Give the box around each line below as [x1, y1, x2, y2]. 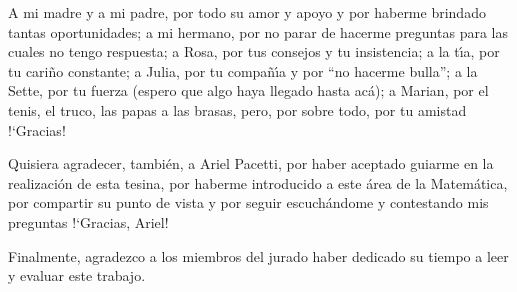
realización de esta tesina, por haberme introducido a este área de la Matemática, [8, 172, 508, 193]
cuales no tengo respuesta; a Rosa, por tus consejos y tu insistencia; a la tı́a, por [8, 41, 500, 62]
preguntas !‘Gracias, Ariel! [8, 211, 169, 232]
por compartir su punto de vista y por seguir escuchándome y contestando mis [8, 192, 489, 213]
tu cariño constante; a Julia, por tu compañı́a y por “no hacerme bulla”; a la [8, 60, 478, 81]
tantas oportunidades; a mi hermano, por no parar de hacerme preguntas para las [8, 21, 508, 42]
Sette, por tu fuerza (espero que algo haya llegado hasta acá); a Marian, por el [8, 80, 489, 101]
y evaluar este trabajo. [8, 265, 146, 286]
